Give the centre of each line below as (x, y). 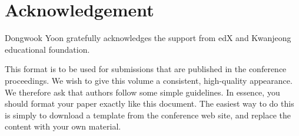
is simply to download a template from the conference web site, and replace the (148, 115)
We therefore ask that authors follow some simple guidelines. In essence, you (142, 92)
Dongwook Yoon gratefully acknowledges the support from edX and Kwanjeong (148, 38)
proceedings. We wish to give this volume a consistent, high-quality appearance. (149, 80)
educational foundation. (47, 49)
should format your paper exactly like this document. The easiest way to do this (149, 103)
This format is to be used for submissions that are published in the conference (146, 69)
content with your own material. (63, 126)
